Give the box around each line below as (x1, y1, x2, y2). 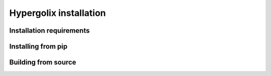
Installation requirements (9, 26, 90, 35)
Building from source (9, 58, 76, 67)
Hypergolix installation (9, 7, 106, 18)
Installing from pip (9, 42, 68, 51)
